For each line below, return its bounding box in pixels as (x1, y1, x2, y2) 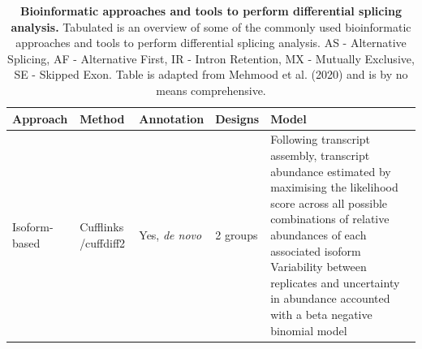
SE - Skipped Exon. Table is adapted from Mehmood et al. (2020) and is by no (14, 66, 408, 83)
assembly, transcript (270, 147, 370, 163)
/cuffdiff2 (80, 234, 126, 251)
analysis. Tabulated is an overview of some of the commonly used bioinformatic (11, 18, 411, 35)
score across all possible (270, 194, 388, 211)
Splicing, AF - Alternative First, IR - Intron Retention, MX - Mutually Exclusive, (7, 50, 415, 67)
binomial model (270, 321, 347, 338)
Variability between (270, 258, 367, 275)
